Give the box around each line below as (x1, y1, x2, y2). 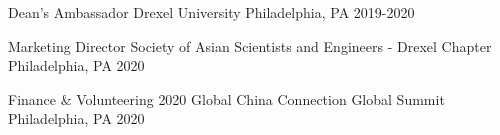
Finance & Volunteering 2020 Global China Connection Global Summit (8, 88, 445, 109)
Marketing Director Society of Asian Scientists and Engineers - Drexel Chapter (8, 35, 492, 56)
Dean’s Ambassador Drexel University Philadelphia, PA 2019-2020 (8, 2, 415, 22)
